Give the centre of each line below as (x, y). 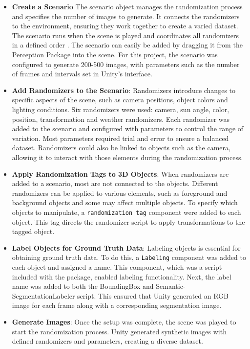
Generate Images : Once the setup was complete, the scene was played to (124, 321)
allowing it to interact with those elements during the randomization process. (127, 157)
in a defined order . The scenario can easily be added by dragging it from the (127, 45)
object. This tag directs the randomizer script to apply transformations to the (128, 221)
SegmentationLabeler (43, 295)
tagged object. (33, 231)
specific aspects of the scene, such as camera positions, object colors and (120, 100)
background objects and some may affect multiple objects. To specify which (125, 202)
